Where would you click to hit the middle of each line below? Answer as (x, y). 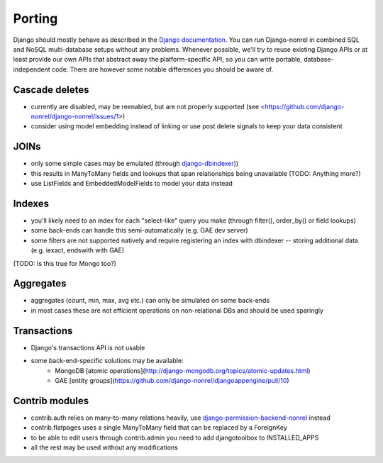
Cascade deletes (51, 90)
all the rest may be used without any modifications (105, 447)
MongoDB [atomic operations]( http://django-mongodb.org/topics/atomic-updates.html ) (183, 370)
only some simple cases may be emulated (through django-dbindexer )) (135, 164)
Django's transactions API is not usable (88, 347)
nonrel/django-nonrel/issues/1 (75, 116)
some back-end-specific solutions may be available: (107, 361)
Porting (35, 18)
